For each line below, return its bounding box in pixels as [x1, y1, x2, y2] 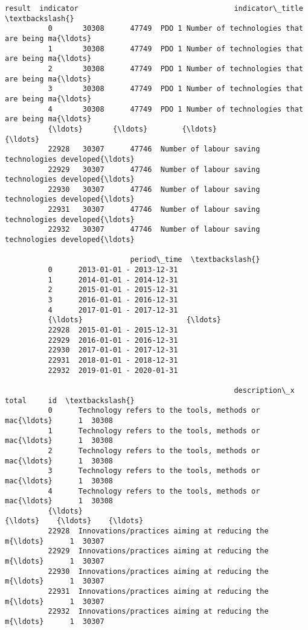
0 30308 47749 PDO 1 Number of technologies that [48, 24, 303, 33]
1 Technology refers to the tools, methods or [48, 426, 260, 435]
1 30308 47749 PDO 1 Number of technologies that [48, 44, 303, 53]
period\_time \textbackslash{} [130, 255, 260, 264]
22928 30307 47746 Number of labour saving [48, 145, 260, 154]
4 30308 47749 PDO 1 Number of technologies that [48, 104, 303, 113]
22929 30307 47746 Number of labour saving [48, 165, 260, 174]
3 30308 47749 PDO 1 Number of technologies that [48, 84, 303, 94]
